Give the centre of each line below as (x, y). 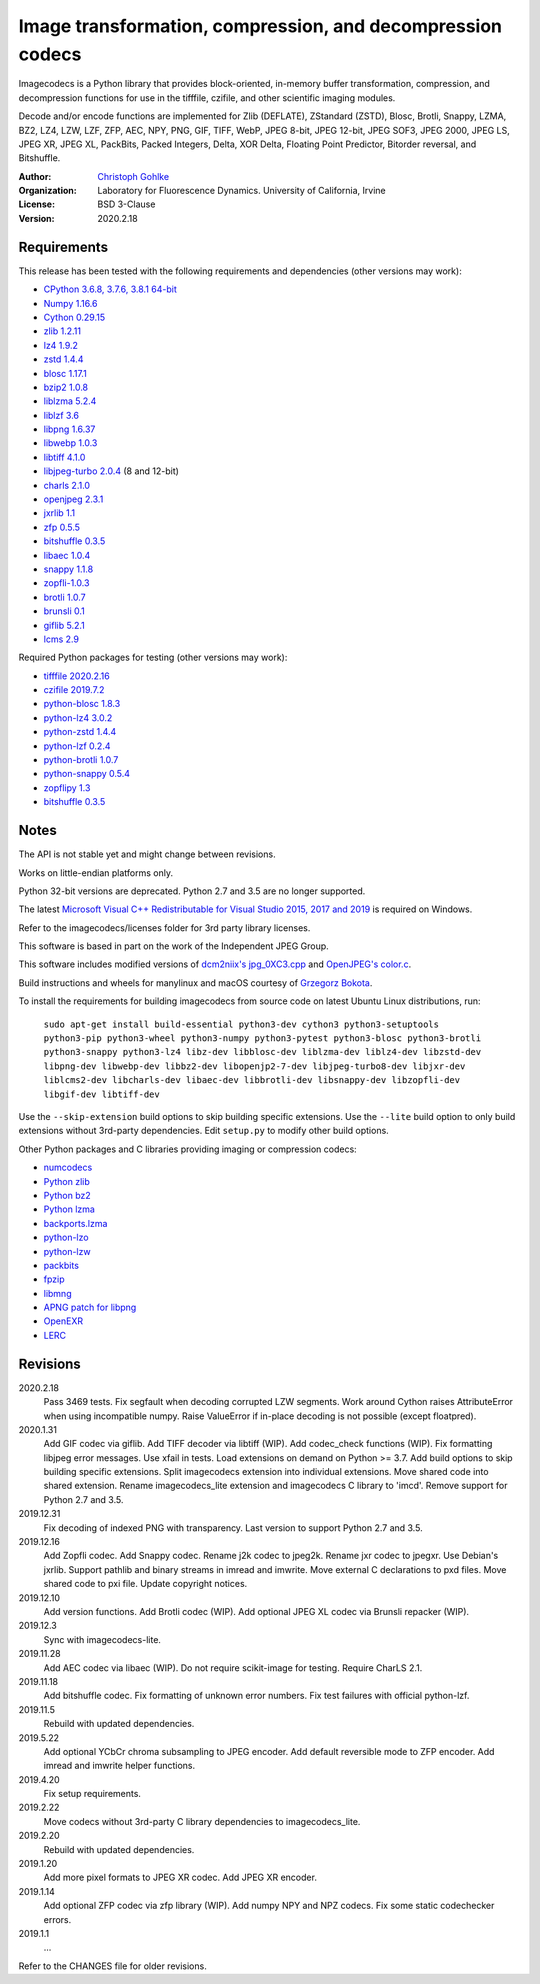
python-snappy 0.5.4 (86, 774)
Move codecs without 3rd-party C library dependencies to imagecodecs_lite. (202, 1821)
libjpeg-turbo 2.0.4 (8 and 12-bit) (111, 471)
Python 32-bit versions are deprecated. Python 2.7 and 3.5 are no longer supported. (192, 891)
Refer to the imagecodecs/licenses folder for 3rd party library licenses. (164, 927)
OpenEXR (63, 1321)
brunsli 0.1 (64, 611)
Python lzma (69, 1209)
